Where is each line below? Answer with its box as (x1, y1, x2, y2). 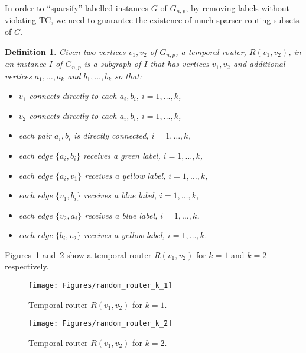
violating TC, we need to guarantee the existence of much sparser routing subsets (5, 14, 300, 26)
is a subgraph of (84, 57, 141, 70)
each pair (18, 129, 52, 142)
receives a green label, (83, 149, 161, 161)
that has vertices (150, 57, 209, 70)
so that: (115, 69, 142, 82)
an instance (5, 57, 46, 70)
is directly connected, (74, 129, 149, 142)
